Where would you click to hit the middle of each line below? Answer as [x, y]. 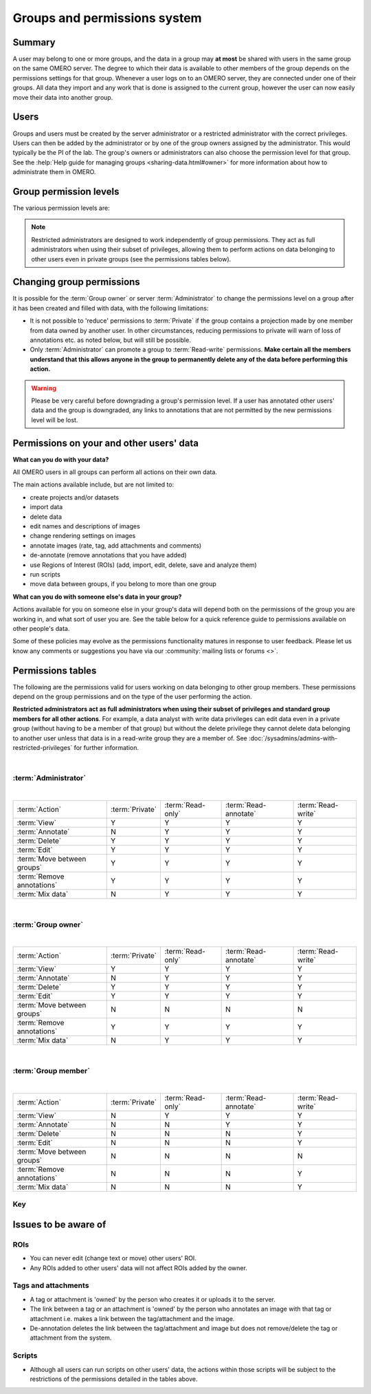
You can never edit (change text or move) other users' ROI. [113, 1258]
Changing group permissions [76, 282]
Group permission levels [66, 192]
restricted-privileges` [43, 747]
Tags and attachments [51, 1285]
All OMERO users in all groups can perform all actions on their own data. [115, 472]
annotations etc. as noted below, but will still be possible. [111, 340]
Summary [34, 42]
